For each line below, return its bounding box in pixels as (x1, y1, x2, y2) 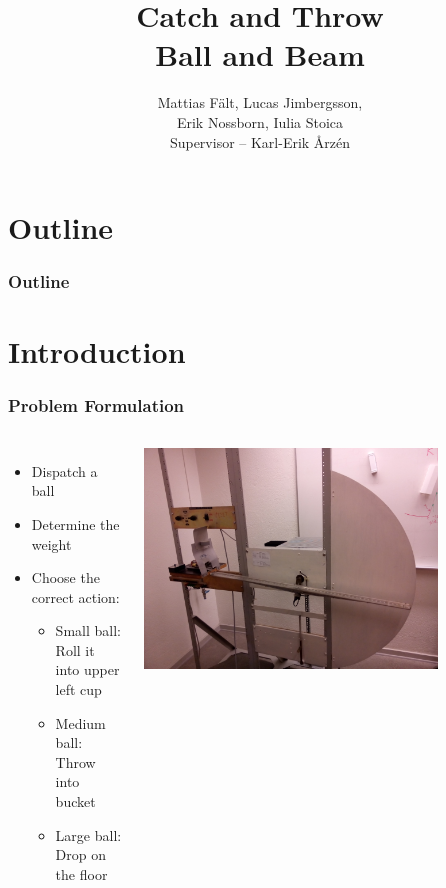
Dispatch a (31, 460, 98, 481)
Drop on (55, 844, 107, 865)
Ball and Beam (155, 34, 365, 75)
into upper (55, 659, 120, 680)
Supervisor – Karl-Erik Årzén (169, 131, 351, 152)
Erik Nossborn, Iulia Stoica (176, 111, 344, 132)
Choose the (31, 567, 100, 588)
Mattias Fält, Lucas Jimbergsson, (157, 92, 363, 113)
